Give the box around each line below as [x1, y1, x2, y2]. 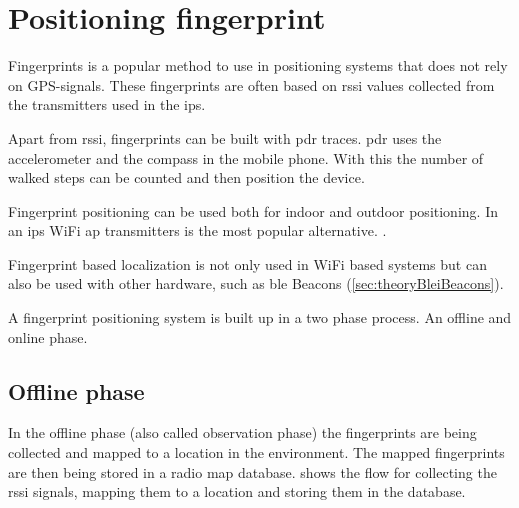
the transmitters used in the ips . [8, 94, 206, 115]
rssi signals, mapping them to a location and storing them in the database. [8, 481, 466, 502]
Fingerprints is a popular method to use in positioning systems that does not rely [8, 55, 508, 76]
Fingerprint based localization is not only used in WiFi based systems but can [8, 253, 487, 274]
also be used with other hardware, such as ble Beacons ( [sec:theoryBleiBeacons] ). [8, 273, 504, 294]
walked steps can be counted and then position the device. [8, 167, 365, 188]
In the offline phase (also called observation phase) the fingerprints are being [8, 422, 477, 443]
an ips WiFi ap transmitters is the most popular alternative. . [8, 220, 387, 241]
